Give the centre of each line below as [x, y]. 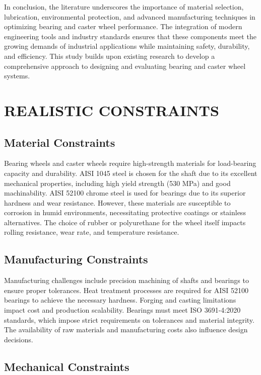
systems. [17, 76]
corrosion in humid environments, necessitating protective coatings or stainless [125, 212]
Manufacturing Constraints [76, 259]
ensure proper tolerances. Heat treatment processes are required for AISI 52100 [126, 290]
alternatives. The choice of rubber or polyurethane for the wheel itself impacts [125, 222]
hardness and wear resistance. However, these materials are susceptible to [117, 202]
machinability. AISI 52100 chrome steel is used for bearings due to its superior [125, 193]
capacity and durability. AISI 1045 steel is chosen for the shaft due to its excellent [131, 173]
